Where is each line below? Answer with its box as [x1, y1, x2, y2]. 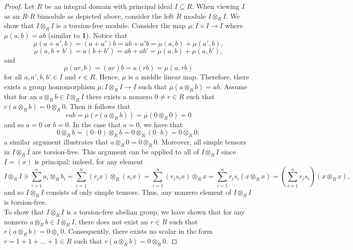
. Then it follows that [65, 101, 131, 111]
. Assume [220, 81, 248, 91]
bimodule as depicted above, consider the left [37, 10, 174, 21]
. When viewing [192, 1, 240, 11]
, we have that [139, 119, 183, 129]
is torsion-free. [4, 197, 47, 207]
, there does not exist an [74, 216, 148, 226]
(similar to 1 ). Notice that [48, 30, 128, 40]
